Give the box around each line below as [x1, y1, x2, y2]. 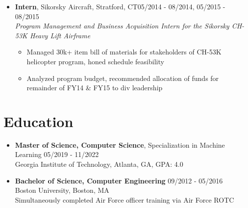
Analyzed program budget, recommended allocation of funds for [26, 73, 219, 83]
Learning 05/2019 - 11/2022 [15, 149, 99, 159]
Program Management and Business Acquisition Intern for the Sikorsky [15, 21, 229, 31]
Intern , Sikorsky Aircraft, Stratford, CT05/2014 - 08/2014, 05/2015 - [15, 1, 225, 11]
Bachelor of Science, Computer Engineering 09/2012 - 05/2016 [15, 175, 223, 185]
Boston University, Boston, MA [15, 185, 109, 195]
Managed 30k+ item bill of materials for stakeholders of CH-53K [26, 47, 222, 57]
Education [3, 111, 74, 131]
